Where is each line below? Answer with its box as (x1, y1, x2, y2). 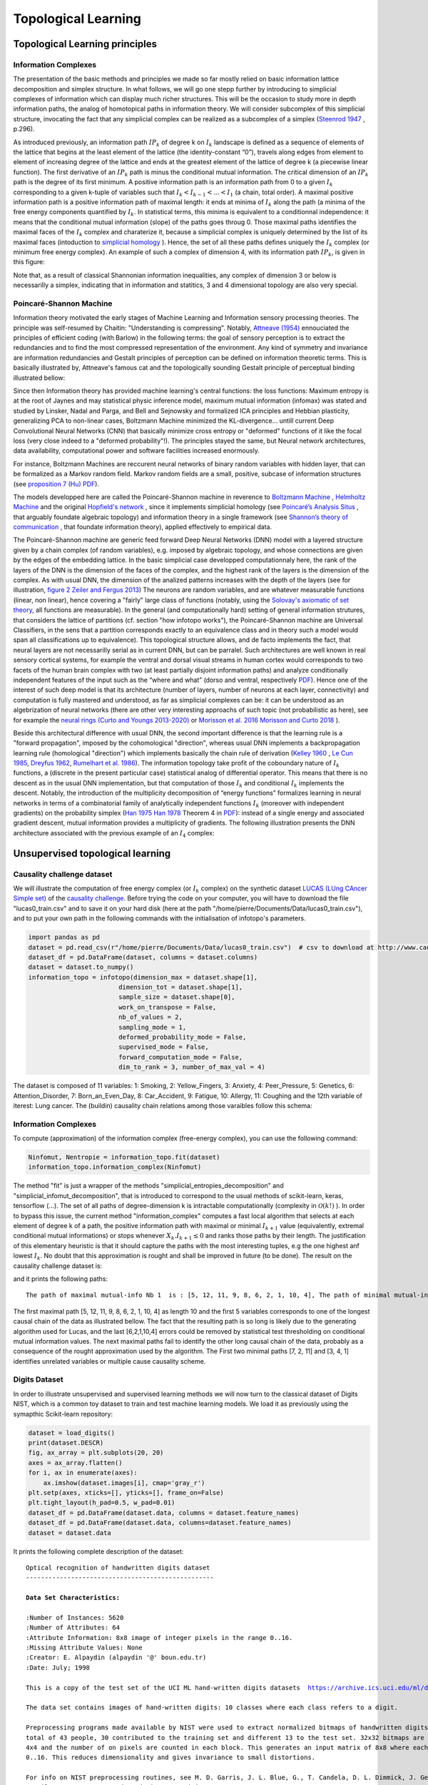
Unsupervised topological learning (13, 847, 171, 860)
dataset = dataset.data (28, 1529, 112, 1537)
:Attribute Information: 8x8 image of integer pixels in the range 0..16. (26, 1634, 293, 1641)
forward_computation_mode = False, (118, 1053, 243, 1061)
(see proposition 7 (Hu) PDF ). (13, 479, 100, 488)
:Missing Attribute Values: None (26, 1644, 143, 1652)
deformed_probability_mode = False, (118, 1033, 247, 1042)
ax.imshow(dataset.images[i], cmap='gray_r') (43, 1479, 205, 1487)
